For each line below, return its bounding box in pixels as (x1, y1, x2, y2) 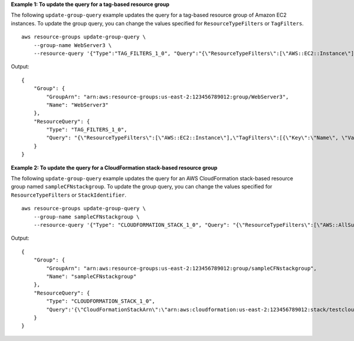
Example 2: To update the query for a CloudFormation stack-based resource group (11, 164, 218, 171)
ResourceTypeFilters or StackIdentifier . (11, 191, 127, 198)
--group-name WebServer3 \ (33, 42, 112, 48)
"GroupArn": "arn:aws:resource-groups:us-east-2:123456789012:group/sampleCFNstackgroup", (46, 265, 317, 272)
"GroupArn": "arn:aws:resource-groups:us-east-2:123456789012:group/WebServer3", (46, 93, 289, 100)
